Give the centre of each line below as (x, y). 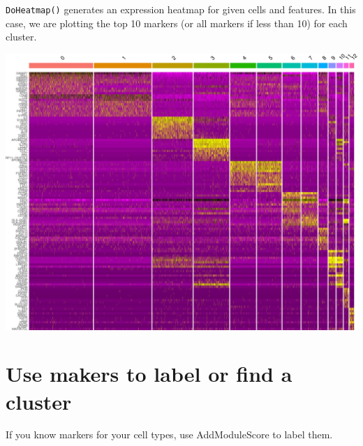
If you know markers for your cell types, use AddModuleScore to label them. (169, 434)
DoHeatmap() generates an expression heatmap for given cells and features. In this (181, 9)
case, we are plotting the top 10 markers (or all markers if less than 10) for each (177, 23)
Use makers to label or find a (149, 374)
